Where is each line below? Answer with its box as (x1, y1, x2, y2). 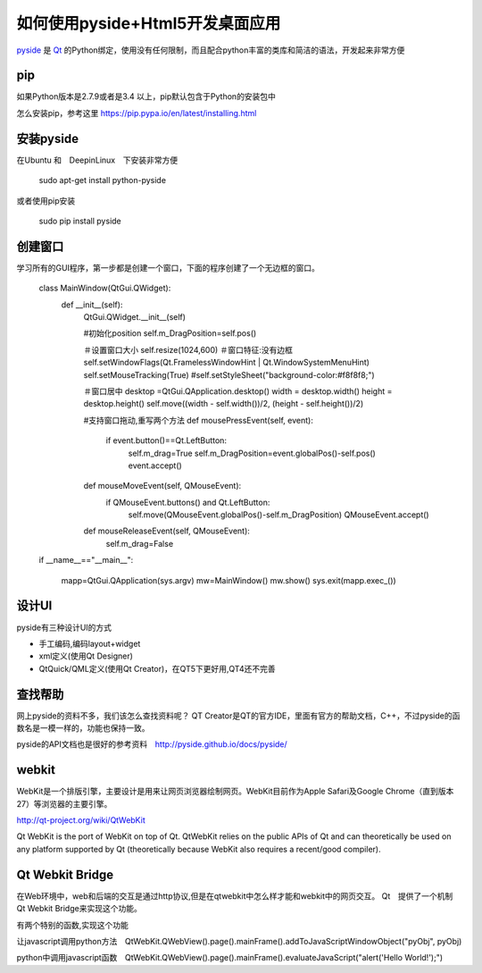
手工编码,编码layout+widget (38, 638, 141, 649)
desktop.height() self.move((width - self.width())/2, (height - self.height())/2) (83, 398, 364, 409)
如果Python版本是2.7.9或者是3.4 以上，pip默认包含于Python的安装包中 (16, 91, 277, 102)
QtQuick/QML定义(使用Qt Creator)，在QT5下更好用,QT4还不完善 (38, 663, 276, 674)
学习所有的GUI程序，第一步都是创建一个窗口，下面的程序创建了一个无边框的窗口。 (16, 262, 320, 273)
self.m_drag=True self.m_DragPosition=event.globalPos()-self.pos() (128, 448, 377, 458)
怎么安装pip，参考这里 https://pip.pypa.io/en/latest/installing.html (16, 107, 257, 118)
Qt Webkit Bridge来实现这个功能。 (16, 903, 142, 914)
